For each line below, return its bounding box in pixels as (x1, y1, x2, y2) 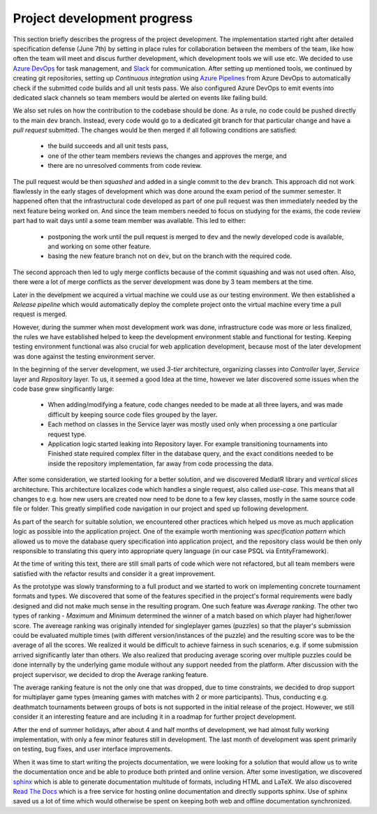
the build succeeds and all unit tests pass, (47, 142, 169, 150)
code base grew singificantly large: (13, 385, 114, 393)
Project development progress (13, 10, 193, 26)
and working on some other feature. (47, 242, 151, 250)
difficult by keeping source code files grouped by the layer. (47, 410, 218, 419)
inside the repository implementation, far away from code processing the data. (47, 459, 274, 468)
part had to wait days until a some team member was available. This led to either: (13, 217, 246, 225)
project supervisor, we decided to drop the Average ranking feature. (13, 670, 209, 678)
